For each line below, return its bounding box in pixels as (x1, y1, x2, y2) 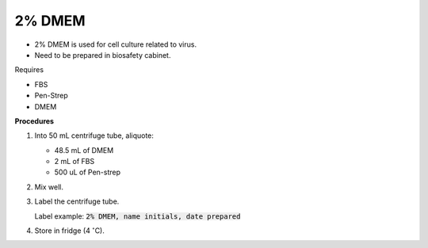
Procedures (14, 116, 55, 126)
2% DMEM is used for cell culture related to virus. (34, 40, 197, 49)
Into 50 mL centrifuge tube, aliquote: (34, 131, 155, 140)
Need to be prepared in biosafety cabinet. (34, 50, 171, 59)
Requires (14, 65, 44, 74)
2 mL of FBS (54, 157, 95, 166)
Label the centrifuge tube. (34, 196, 120, 206)
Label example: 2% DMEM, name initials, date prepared (34, 211, 241, 221)
